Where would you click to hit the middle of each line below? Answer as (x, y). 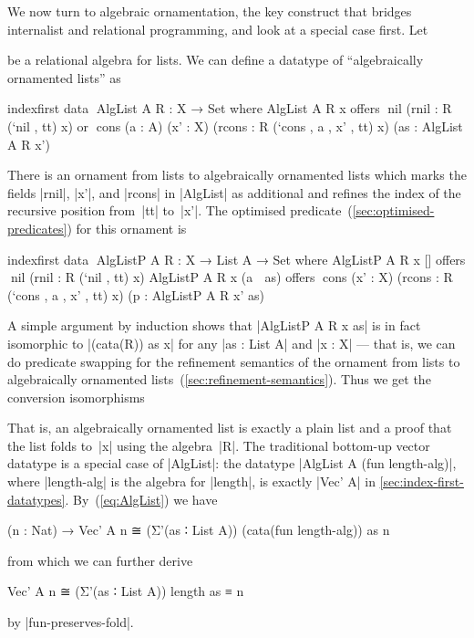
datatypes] (36, 499)
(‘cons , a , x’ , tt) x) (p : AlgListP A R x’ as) (136, 294)
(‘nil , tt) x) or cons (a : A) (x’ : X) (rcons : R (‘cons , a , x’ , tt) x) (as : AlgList (235, 126)
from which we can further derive (100, 560)
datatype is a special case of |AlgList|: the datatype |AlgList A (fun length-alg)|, (232, 463)
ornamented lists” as (64, 77)
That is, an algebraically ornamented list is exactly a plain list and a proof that (230, 428)
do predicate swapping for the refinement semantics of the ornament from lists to (234, 361)
